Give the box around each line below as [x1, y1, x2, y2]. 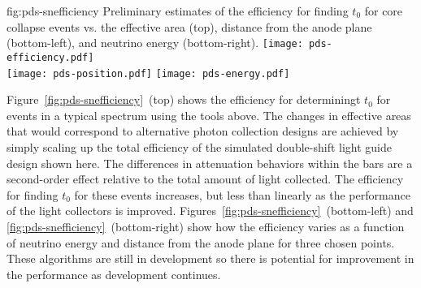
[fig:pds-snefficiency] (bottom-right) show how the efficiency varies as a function [7, 217, 405, 234]
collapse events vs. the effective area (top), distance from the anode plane [7, 18, 372, 35]
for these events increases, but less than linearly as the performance [74, 186, 410, 203]
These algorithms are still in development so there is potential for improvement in [7, 250, 414, 267]
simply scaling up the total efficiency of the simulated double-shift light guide [7, 138, 392, 155]
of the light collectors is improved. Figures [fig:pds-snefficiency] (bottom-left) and [7, 202, 414, 219]
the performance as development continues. [7, 265, 221, 282]
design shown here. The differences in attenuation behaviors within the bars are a [7, 154, 413, 171]
